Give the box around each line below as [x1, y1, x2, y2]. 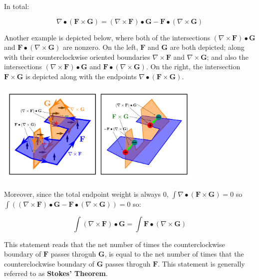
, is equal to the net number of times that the [104, 249, 244, 259]
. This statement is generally [158, 258, 245, 269]
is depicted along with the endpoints [25, 71, 137, 81]
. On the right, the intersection [146, 61, 241, 72]
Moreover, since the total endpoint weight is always [4, 188, 161, 199]
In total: [4, 1, 29, 11]
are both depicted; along [170, 42, 245, 52]
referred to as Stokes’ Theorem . [4, 268, 108, 279]
